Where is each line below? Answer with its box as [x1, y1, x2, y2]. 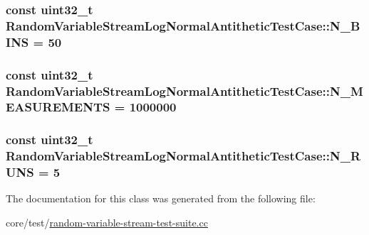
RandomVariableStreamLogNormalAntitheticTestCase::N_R [6, 147, 361, 165]
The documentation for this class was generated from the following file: [6, 191, 316, 206]
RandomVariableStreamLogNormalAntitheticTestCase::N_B [6, 16, 360, 34]
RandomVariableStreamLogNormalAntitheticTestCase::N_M [6, 82, 363, 99]
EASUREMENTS [6, 98, 110, 116]
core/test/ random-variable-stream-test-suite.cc [6, 215, 208, 230]
